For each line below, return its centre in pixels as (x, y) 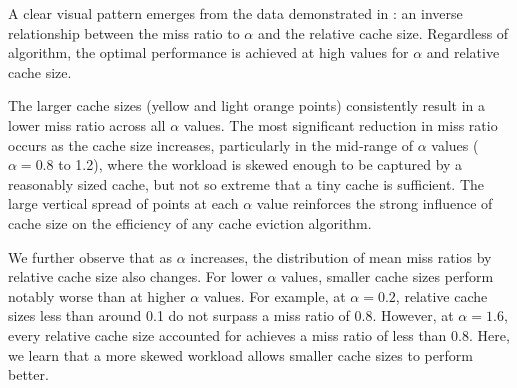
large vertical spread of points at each (123, 203)
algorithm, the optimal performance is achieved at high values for (208, 52)
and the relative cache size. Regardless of (383, 32)
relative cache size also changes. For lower (135, 276)
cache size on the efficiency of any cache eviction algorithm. (190, 222)
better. (28, 374)
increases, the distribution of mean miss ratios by (341, 256)
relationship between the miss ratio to (124, 32)
